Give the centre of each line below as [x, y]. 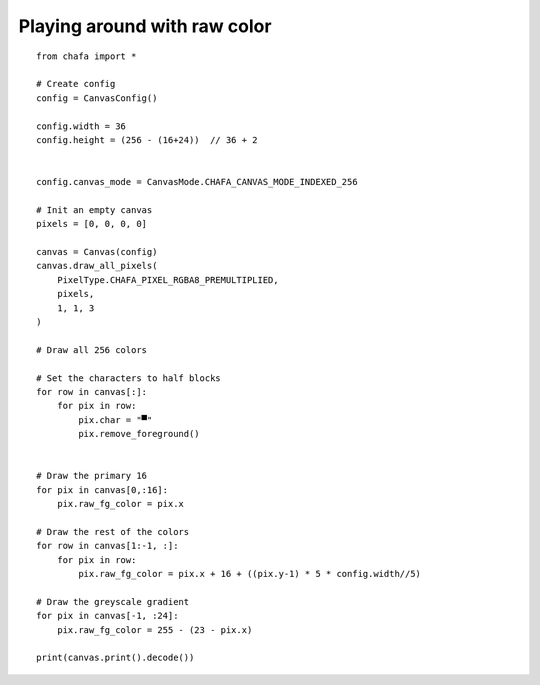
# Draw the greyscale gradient [113, 601]
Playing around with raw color [145, 26]
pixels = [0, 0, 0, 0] [92, 224]
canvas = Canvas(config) [97, 252]
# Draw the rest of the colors [113, 531]
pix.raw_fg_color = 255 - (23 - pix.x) [154, 629]
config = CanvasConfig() [97, 98]
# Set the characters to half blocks [129, 378]
